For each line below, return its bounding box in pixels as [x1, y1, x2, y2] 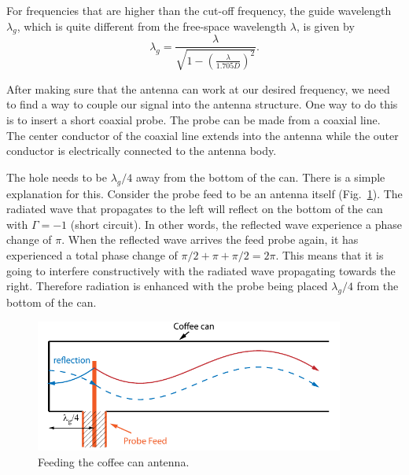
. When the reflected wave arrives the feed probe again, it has [61, 231, 359, 248]
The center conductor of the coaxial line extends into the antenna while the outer [6, 127, 399, 143]
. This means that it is [275, 246, 384, 263]
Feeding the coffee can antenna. [38, 453, 190, 469]
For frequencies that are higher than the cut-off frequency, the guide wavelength [6, 2, 392, 18]
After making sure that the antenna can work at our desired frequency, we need [6, 80, 390, 97]
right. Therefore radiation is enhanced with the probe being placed [6, 278, 328, 294]
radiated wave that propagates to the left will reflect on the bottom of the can [6, 201, 383, 217]
